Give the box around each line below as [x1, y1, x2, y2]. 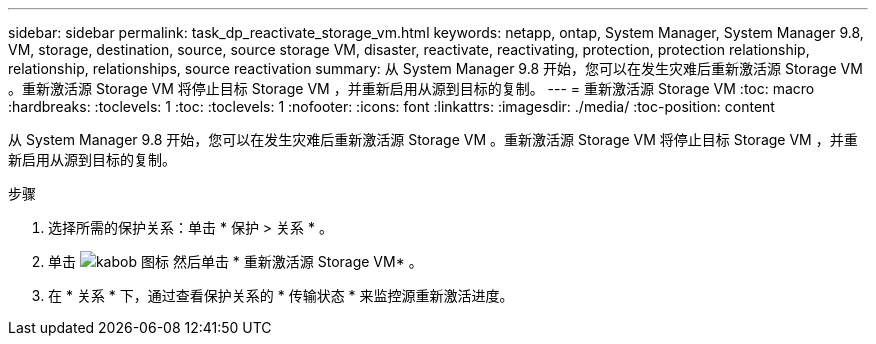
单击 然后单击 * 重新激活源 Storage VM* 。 [48, 253, 423, 270]
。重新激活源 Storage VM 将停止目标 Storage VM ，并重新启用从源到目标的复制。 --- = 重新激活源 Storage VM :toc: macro [8, 80, 815, 97]
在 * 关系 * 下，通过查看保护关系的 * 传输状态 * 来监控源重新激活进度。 [48, 287, 514, 304]
